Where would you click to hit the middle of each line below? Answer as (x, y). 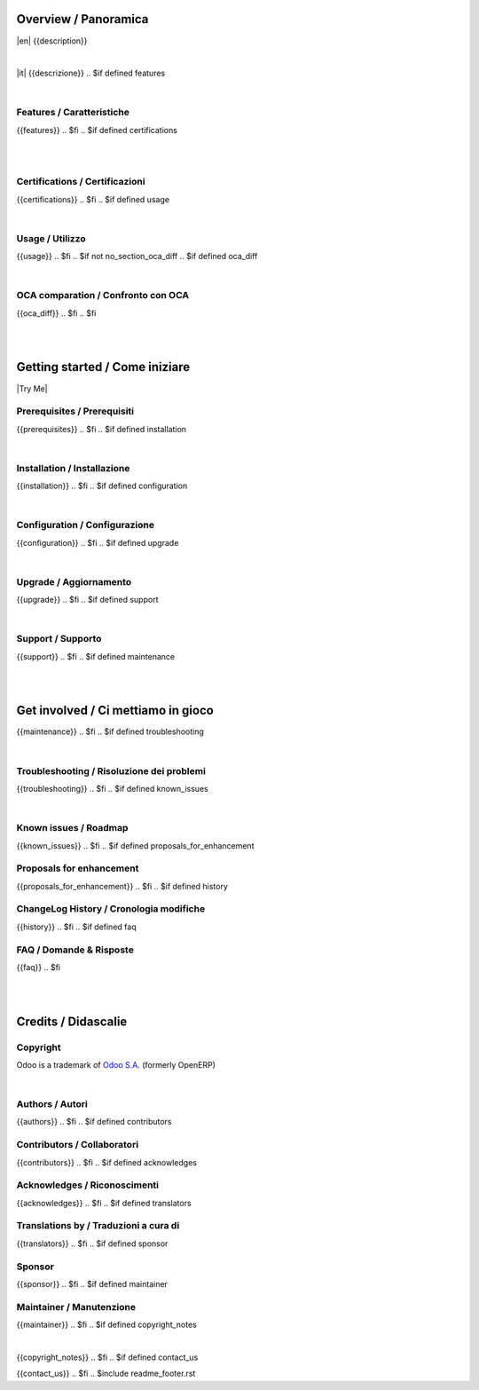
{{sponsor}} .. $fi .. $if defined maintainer (92, 1283)
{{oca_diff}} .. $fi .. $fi (56, 313)
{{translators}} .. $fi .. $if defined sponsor (92, 1244)
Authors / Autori (52, 1104)
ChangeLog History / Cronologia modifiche (111, 909)
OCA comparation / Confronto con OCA (103, 296)
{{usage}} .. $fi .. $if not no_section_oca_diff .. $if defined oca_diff (137, 257)
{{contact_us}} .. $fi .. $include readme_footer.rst (106, 1374)
